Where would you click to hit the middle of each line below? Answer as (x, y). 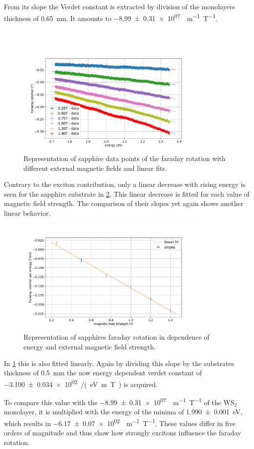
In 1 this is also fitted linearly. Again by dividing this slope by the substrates (119, 363)
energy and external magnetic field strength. (90, 346)
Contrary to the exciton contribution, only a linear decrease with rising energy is (125, 184)
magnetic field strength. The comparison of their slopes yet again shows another (124, 203)
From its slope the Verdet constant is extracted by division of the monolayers (119, 6)
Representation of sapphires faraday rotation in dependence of (116, 337)
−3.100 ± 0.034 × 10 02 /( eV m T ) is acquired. (81, 383)
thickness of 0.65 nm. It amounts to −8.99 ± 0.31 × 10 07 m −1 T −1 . (111, 17)
